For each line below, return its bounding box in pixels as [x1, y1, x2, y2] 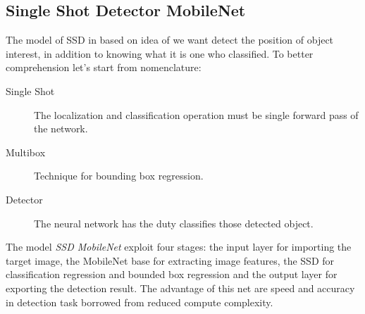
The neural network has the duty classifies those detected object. [34, 215, 314, 230]
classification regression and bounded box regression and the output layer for [6, 267, 338, 282]
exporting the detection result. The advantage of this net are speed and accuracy [6, 280, 355, 295]
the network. [34, 121, 88, 136]
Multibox [6, 144, 46, 159]
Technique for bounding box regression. [34, 168, 204, 183]
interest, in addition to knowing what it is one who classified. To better [6, 46, 314, 61]
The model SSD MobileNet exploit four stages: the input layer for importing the [6, 239, 352, 254]
